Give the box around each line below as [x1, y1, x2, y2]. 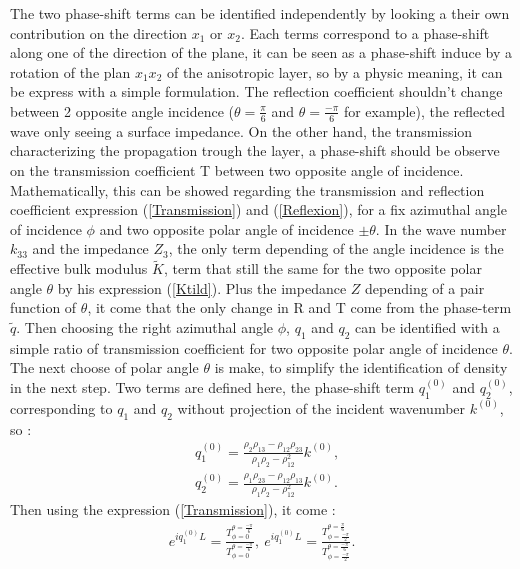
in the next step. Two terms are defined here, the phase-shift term [10, 376, 415, 397]
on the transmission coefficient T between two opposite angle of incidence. [10, 159, 464, 180]
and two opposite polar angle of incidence [99, 218, 354, 239]
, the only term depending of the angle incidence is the [168, 238, 504, 259]
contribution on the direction [10, 22, 188, 43]
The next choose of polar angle [10, 357, 199, 378]
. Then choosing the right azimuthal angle [16, 316, 274, 337]
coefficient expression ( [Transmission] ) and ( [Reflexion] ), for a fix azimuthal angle [10, 199, 507, 220]
